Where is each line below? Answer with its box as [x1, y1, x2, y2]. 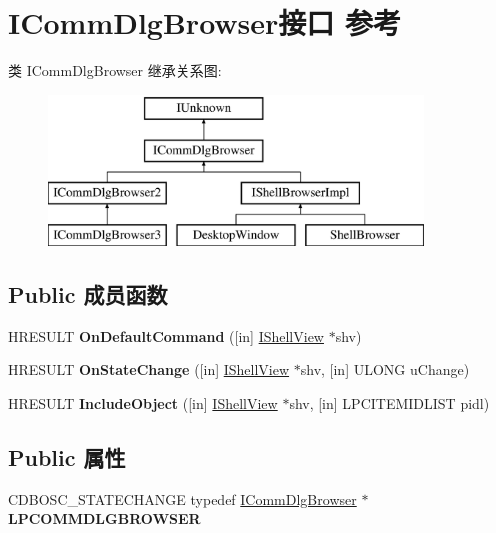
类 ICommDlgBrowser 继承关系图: [8, 60, 222, 81]
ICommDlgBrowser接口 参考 [8, 2, 402, 43]
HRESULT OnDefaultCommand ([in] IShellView [8, 325, 324, 346]
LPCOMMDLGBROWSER [8, 508, 201, 529]
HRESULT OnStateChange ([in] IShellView [8, 359, 290, 380]
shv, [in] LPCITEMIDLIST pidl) [289, 392, 490, 413]
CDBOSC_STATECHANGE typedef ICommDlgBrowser [8, 488, 357, 509]
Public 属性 [8, 441, 126, 472]
